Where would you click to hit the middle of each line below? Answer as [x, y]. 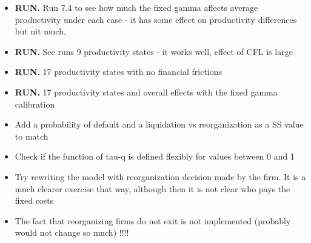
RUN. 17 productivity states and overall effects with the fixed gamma [146, 92]
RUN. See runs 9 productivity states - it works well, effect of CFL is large [154, 51]
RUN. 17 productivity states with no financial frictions [119, 72]
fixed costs [34, 200]
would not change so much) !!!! [72, 232]
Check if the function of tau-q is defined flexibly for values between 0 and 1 [155, 156]
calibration [35, 104]
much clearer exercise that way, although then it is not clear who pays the [152, 188]
